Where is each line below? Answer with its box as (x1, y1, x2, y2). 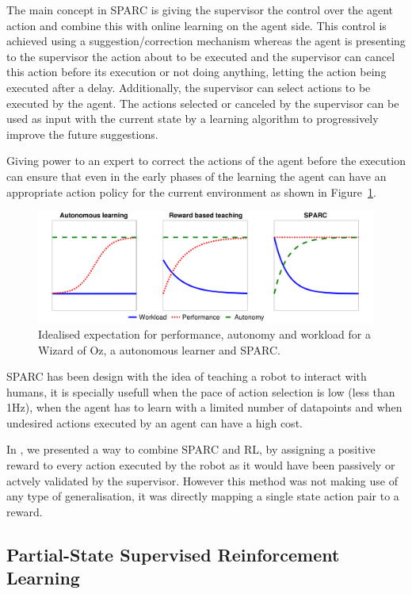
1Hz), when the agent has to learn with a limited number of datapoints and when (6, 399, 402, 416)
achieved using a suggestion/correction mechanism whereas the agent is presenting (6, 33, 406, 49)
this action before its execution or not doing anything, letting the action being (6, 63, 387, 80)
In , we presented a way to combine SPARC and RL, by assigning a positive (6, 441, 376, 458)
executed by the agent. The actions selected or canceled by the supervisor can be (6, 94, 399, 111)
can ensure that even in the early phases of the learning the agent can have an (6, 167, 387, 184)
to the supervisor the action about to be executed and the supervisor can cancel (6, 48, 395, 64)
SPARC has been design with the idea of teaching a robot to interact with (6, 368, 367, 385)
